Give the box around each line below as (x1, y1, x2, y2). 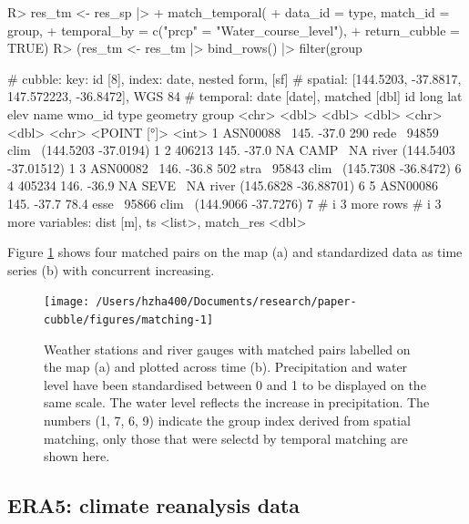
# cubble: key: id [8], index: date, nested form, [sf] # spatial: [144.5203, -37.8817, (7, 68, 462, 87)
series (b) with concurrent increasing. (7, 260, 215, 279)
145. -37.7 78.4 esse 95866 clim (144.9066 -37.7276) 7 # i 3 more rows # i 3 (7, 193, 442, 212)
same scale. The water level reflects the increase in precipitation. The (44, 393, 430, 412)
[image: (44, 295, 90, 309)
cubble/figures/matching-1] (44, 313, 214, 326)
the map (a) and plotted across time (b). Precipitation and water (44, 357, 408, 376)
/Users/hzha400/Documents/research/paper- (96, 295, 357, 309)
